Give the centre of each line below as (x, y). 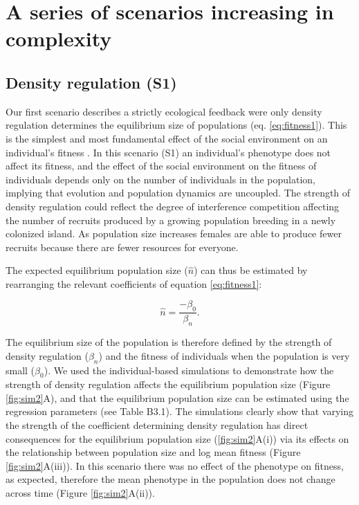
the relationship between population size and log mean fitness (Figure (153, 452)
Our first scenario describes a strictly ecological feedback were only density (164, 111)
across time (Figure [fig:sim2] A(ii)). (80, 493)
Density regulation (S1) (91, 82)
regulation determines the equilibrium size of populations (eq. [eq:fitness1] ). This (176, 125)
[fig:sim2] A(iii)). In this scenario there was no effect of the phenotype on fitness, (175, 465)
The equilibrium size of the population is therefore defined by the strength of (169, 342)
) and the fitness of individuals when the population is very (224, 355)
